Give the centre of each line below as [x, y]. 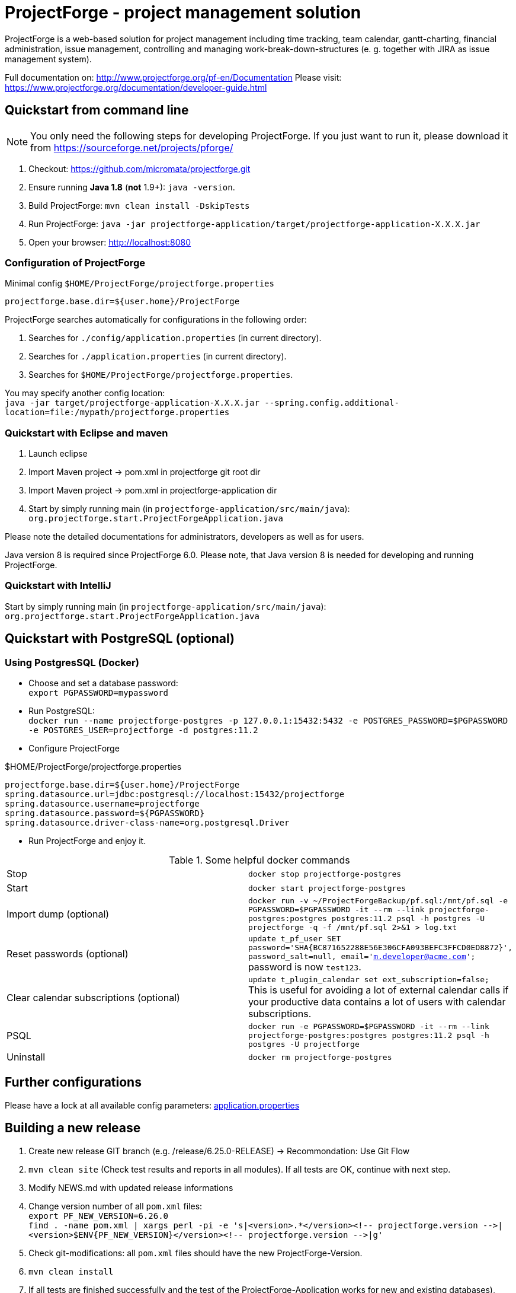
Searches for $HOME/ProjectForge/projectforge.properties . [161, 375]
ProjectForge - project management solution [183, 12]
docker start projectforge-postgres [327, 888]
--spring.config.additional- [332, 403]
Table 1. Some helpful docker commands [259, 860]
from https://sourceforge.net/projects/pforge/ [132, 147]
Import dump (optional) [58, 914]
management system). [48, 59]
